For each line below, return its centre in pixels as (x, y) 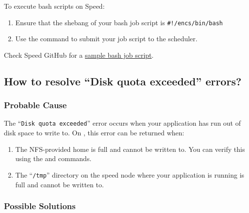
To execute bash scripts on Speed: (54, 6)
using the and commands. (53, 158)
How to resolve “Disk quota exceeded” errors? (123, 81)
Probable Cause (35, 105)
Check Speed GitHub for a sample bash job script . (79, 55)
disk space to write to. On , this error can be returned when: (94, 133)
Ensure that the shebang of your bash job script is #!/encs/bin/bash (119, 22)
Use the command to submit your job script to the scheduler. (106, 39)
